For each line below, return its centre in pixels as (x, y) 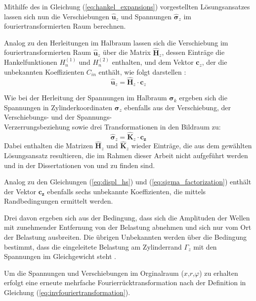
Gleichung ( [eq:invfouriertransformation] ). (67, 292)
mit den (205, 246)
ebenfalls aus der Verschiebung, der (177, 107)
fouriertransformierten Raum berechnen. (65, 26)
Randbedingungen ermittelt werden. (59, 201)
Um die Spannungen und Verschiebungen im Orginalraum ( (94, 273)
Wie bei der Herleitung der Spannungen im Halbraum (85, 98)
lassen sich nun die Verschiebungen (57, 16)
